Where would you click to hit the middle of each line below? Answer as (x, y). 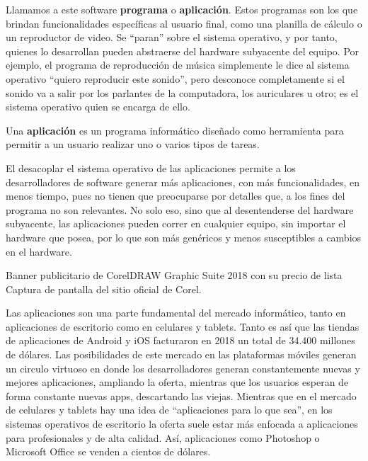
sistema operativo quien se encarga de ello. (98, 107)
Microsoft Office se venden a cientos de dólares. (108, 451)
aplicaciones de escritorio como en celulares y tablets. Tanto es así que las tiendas (183, 326)
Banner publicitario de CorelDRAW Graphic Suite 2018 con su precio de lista (174, 275)
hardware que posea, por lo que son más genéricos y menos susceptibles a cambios (184, 237)
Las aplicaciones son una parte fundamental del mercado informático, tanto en (176, 313)
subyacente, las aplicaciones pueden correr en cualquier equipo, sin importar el (176, 223)
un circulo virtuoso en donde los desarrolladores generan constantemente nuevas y (183, 368)
